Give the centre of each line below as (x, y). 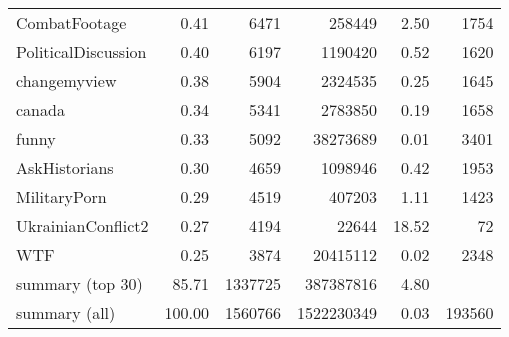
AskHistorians (65, 167)
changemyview (66, 80)
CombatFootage (71, 22)
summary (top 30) (79, 283)
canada (40, 109)
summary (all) (66, 312)
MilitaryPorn (61, 196)
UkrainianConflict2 (82, 225)
